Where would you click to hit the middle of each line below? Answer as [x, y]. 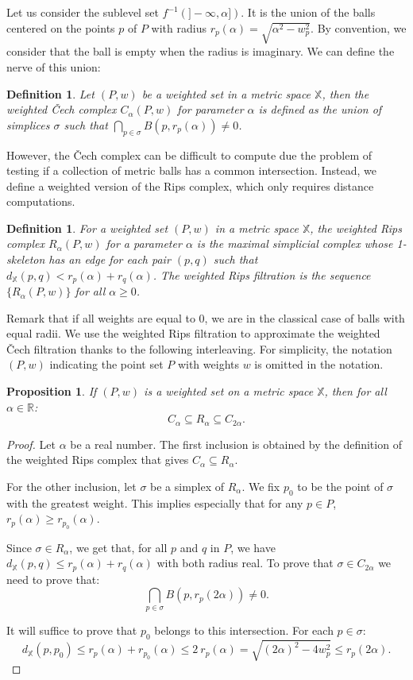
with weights [208, 364]
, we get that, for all [118, 547]
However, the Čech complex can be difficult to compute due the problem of [189, 155]
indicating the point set [106, 364]
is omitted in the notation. [319, 364]
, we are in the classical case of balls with [305, 317]
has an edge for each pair [110, 259]
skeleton [26, 259]
